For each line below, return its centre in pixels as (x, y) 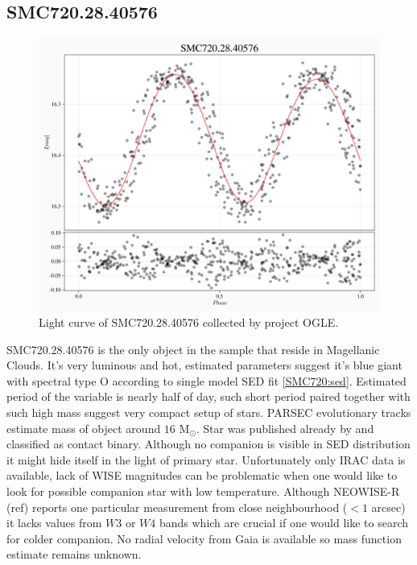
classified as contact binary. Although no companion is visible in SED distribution (208, 444)
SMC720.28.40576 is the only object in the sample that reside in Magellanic (193, 349)
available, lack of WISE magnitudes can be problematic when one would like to (202, 475)
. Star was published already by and (285, 428)
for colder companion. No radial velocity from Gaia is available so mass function (204, 538)
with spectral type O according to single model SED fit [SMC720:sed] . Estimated (206, 380)
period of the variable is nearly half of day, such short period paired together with (208, 396)
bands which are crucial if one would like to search (284, 523)
